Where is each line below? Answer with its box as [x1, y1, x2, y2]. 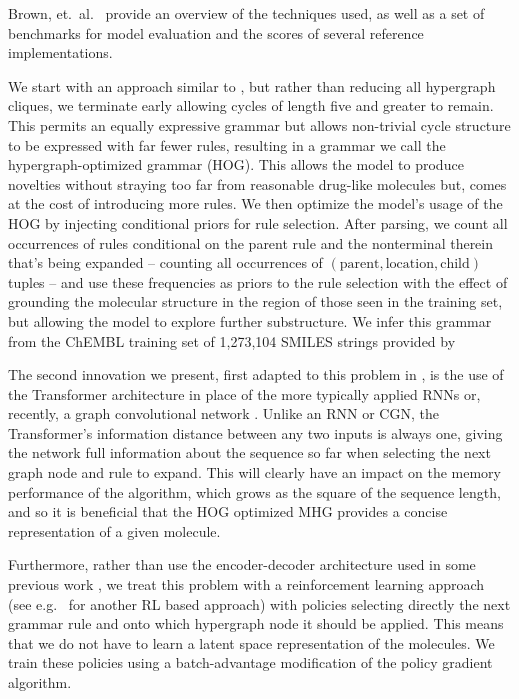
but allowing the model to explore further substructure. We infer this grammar [8, 310, 492, 331]
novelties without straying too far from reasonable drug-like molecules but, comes [8, 173, 507, 194]
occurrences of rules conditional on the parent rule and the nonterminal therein [8, 232, 494, 253]
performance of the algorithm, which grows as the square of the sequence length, [8, 481, 501, 502]
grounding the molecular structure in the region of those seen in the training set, [8, 291, 503, 312]
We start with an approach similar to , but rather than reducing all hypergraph [8, 75, 496, 96]
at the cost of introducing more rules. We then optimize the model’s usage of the [8, 193, 503, 214]
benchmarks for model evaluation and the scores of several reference [8, 22, 424, 43]
